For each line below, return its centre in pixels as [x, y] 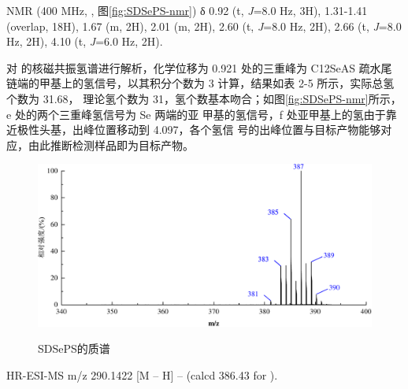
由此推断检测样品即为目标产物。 [111, 144]
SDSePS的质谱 [74, 348]
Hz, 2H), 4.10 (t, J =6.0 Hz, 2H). [85, 41]
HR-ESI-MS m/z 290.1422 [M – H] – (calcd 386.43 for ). [142, 374]
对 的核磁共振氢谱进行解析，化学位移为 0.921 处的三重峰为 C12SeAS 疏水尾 [199, 67]
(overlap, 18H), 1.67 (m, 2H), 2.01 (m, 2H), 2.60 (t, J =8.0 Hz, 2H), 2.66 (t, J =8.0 [204, 26]
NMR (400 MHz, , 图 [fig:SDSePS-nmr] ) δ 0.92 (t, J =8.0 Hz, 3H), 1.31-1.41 [187, 10]
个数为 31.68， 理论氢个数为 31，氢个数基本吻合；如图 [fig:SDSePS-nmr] [187, 98]
